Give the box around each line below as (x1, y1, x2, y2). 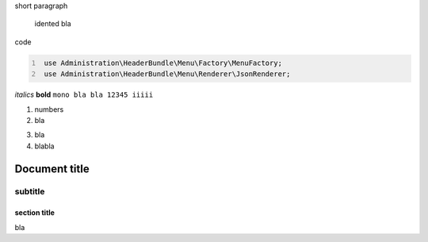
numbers (34, 104, 64, 114)
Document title (14, 162, 90, 175)
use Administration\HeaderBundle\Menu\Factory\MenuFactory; (44, 58, 283, 67)
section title (14, 208, 55, 217)
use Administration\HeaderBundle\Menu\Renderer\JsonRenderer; (44, 70, 291, 79)
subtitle (14, 186, 45, 198)
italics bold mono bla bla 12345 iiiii (14, 90, 154, 99)
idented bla (34, 19, 71, 29)
